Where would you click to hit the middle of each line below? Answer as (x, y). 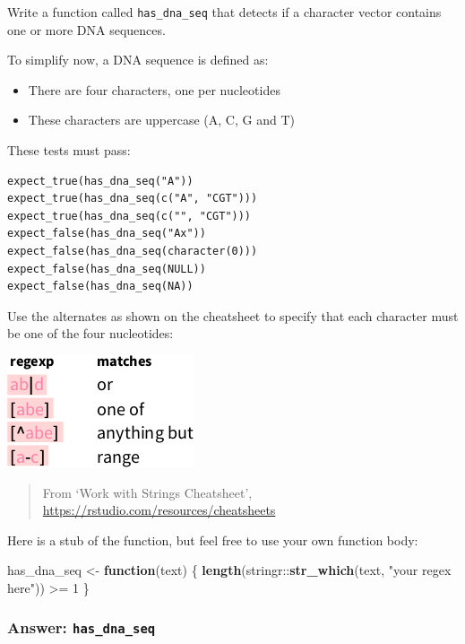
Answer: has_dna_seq (82, 627)
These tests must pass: (69, 150)
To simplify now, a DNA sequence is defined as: (138, 60)
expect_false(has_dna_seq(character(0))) (133, 251)
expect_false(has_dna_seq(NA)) (100, 287)
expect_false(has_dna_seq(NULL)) (107, 269)
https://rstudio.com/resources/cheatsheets (159, 510)
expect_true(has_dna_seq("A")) (100, 181)
